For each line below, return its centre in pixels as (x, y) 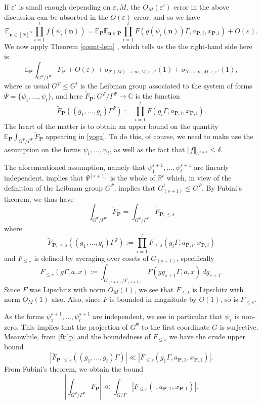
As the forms (24, 316)
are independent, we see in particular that (158, 316)
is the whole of (133, 178)
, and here (67, 96)
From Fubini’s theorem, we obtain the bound (74, 369)
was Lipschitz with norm (68, 289)
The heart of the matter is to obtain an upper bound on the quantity (111, 126)
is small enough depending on (65, 7)
